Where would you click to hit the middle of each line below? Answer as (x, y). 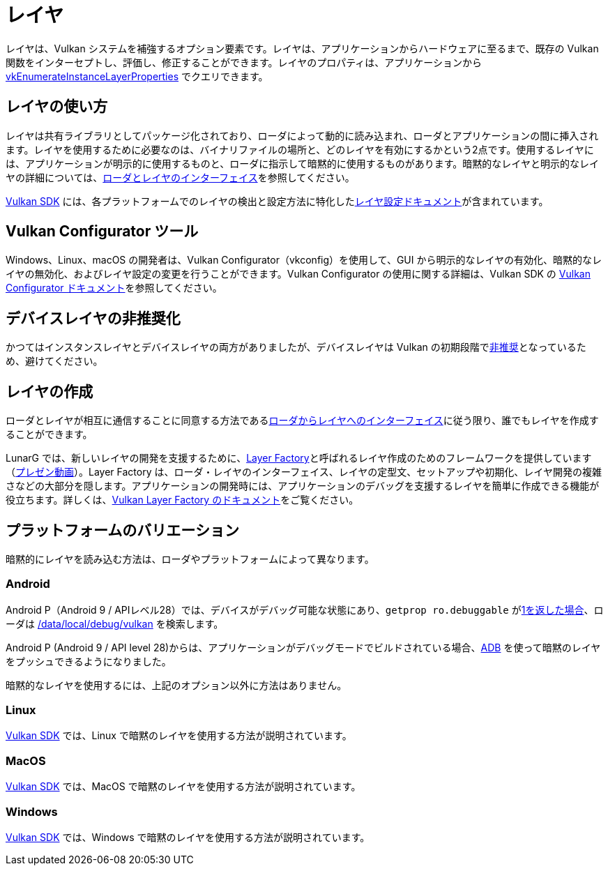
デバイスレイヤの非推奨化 (93, 318)
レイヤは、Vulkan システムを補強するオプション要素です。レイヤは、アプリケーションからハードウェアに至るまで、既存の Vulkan (302, 48)
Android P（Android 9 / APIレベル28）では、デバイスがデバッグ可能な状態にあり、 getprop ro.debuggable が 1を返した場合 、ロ (305, 609)
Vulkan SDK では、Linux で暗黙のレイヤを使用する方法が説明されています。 (179, 736)
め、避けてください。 (54, 361)
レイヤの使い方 (57, 107)
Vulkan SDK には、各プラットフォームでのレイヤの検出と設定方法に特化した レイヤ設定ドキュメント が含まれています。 (277, 201)
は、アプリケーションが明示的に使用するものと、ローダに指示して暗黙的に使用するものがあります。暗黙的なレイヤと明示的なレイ (302, 163)
